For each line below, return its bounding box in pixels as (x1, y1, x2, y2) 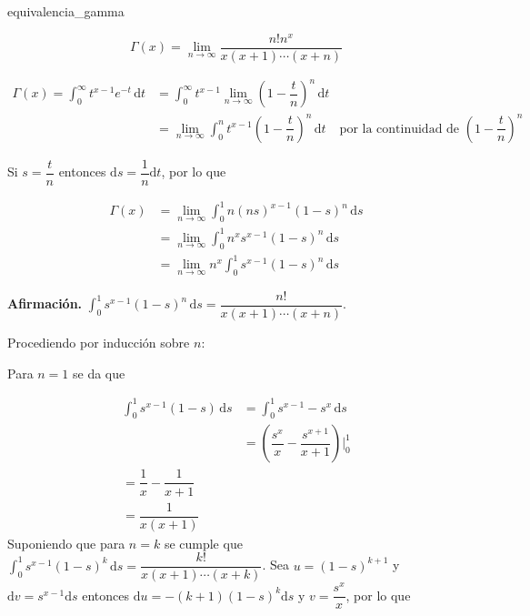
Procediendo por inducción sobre (7, 332, 190, 351)
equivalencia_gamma (7, 2, 125, 20)
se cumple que (164, 533, 243, 552)
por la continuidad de (339, 122, 460, 136)
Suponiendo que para (7, 533, 125, 552)
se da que (73, 363, 125, 382)
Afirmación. (7, 294, 83, 313)
